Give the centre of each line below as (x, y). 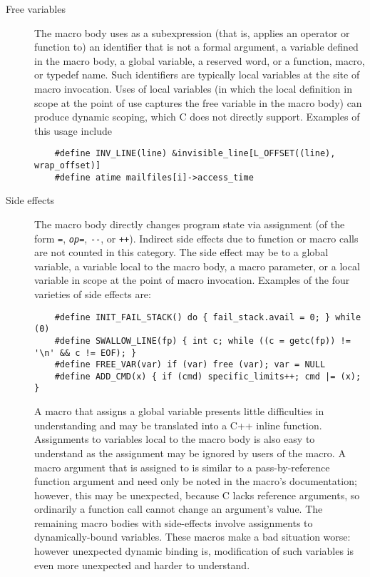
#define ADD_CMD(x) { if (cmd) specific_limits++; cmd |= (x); (208, 376)
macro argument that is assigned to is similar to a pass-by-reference (182, 467)
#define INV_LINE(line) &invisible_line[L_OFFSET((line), (195, 154)
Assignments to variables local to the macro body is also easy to (175, 439)
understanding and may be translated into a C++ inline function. (178, 425)
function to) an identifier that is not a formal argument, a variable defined (196, 47)
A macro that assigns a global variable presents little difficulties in (179, 411)
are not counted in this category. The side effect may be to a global (181, 252)
